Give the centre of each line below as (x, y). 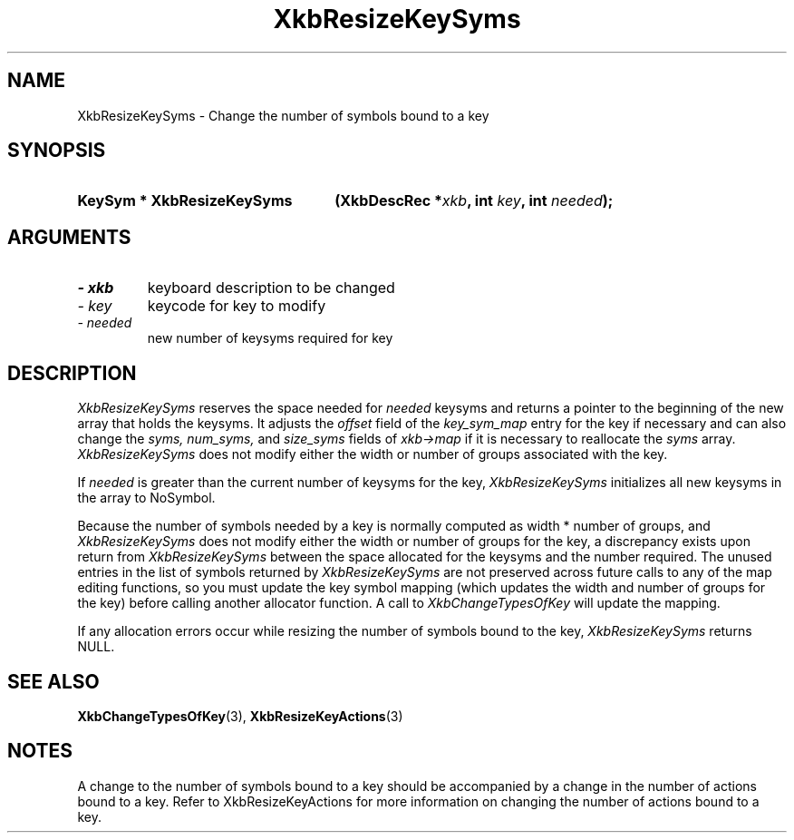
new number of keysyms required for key (270, 338)
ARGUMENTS (69, 237)
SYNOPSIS (57, 151)
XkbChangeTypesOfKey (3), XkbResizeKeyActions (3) (240, 716)
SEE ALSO (53, 681)
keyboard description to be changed (271, 288)
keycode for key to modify (237, 306)
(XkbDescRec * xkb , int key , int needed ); (474, 201)
